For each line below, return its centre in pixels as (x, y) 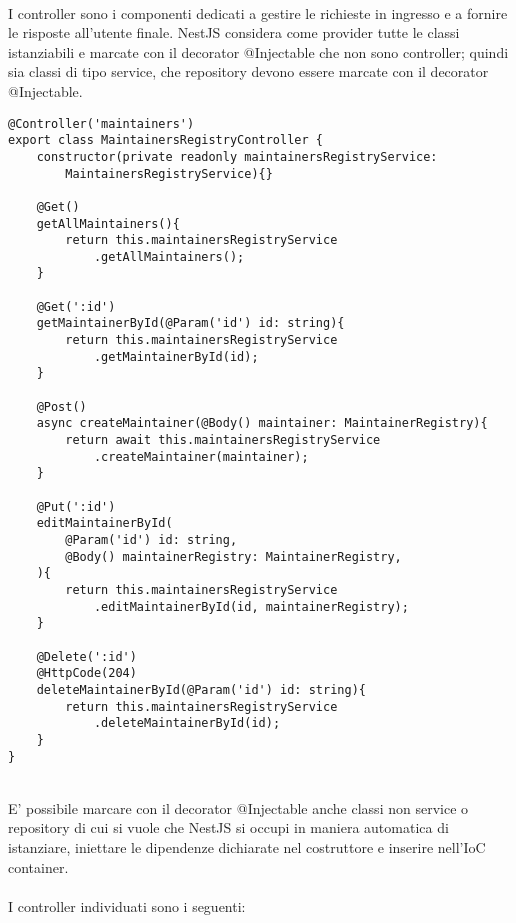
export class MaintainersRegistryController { (165, 140)
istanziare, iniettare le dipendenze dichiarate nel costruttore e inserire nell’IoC (247, 846)
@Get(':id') (76, 306)
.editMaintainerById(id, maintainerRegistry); (251, 606)
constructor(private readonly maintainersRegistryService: (237, 156)
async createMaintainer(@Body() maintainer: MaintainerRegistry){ (262, 423)
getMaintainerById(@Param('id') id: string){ (190, 323)
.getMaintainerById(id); (176, 356)
